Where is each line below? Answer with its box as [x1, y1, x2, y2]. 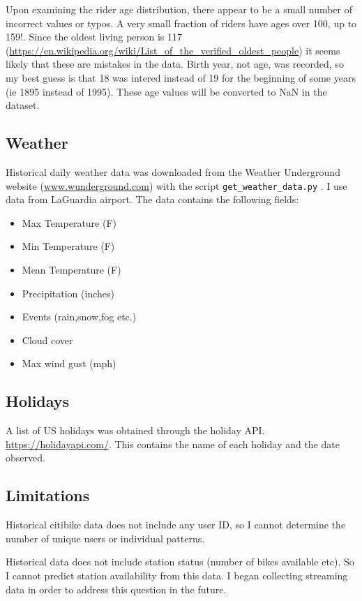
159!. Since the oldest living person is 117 [6, 29, 183, 44]
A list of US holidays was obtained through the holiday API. [6, 423, 265, 438]
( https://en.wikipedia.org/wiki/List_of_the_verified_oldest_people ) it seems [6, 43, 340, 57]
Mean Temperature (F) [22, 262, 121, 276]
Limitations [6, 484, 90, 506]
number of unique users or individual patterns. [6, 530, 205, 545]
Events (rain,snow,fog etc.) [22, 309, 137, 324]
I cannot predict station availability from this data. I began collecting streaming [6, 567, 348, 582]
